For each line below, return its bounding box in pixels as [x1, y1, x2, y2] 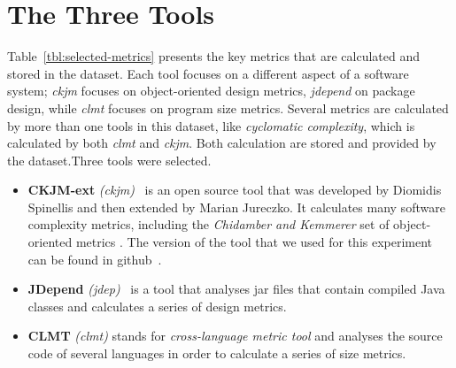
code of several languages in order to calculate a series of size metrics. [27, 344, 406, 363]
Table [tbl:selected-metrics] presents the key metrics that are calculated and [7, 47, 421, 65]
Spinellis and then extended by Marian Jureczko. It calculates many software [27, 197, 445, 216]
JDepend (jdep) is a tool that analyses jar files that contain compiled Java [27, 280, 445, 298]
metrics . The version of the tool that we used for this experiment [75, 233, 433, 251]
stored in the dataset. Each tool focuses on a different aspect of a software [7, 64, 409, 82]
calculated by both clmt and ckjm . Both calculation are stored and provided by [7, 134, 437, 152]
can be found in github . [27, 249, 162, 268]
